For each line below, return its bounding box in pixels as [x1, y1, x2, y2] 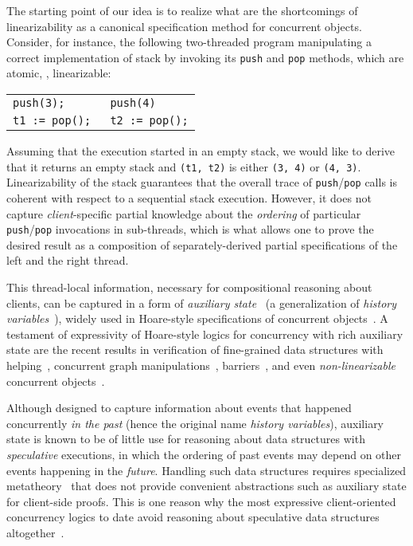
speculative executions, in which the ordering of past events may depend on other [6, 446, 402, 462]
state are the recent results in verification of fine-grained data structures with [6, 341, 384, 358]
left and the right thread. [6, 252, 129, 269]
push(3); [13, 96, 65, 110]
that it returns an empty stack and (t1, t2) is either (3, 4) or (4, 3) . [6, 158, 361, 175]
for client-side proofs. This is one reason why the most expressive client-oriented [6, 493, 396, 509]
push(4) [110, 96, 156, 110]
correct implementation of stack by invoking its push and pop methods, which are [6, 49, 404, 65]
